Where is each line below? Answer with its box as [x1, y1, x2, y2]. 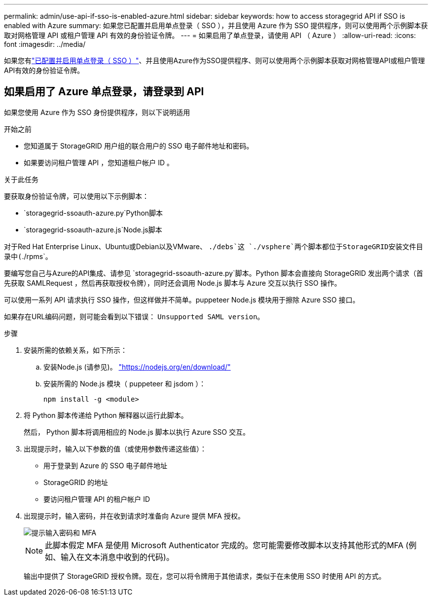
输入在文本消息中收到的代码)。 [61, 552, 174, 562]
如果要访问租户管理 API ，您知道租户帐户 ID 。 [24, 158, 174, 167]
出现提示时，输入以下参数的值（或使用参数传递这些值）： [24, 444, 207, 453]
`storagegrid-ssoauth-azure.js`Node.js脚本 [24, 225, 162, 234]
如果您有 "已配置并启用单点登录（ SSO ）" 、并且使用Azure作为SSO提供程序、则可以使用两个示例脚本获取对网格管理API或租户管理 [4, 56, 425, 65]
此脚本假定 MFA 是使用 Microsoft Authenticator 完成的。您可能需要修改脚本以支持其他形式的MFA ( [45, 540, 409, 550]
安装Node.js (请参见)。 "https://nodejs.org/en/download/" [43, 362, 231, 371]
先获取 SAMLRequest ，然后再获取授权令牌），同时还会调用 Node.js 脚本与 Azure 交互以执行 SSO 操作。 [4, 278, 341, 287]
